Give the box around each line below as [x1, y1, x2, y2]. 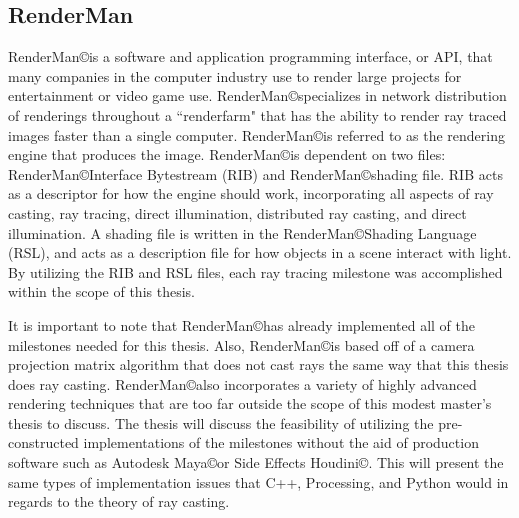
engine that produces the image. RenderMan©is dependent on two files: [8, 144, 446, 165]
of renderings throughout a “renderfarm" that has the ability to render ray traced [8, 104, 507, 125]
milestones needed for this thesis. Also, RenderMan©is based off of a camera [8, 334, 475, 355]
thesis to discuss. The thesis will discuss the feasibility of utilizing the [8, 412, 434, 433]
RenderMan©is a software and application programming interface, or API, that [8, 46, 493, 67]
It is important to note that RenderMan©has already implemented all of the [8, 314, 475, 335]
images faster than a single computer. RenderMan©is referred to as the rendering [8, 124, 505, 145]
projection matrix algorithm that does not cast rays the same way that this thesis [8, 354, 509, 375]
